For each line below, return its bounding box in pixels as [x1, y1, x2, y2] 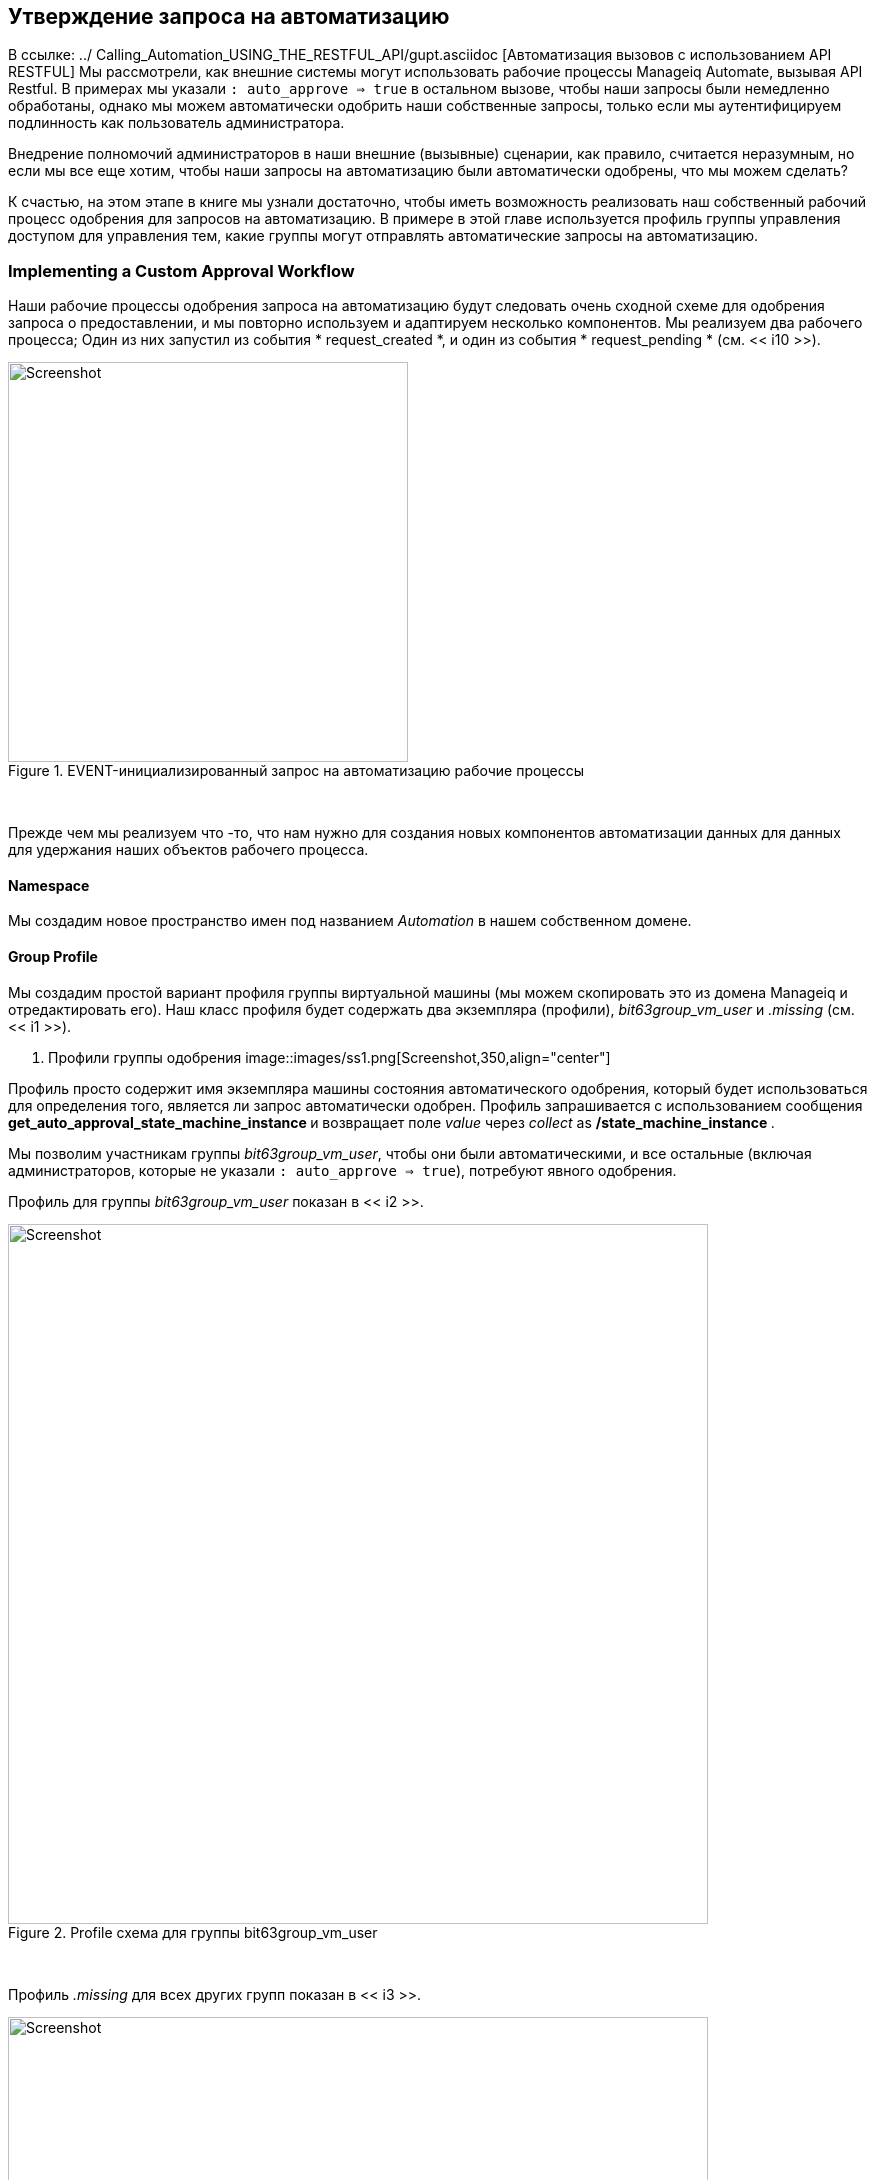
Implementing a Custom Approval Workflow [8, 260, 355, 281]
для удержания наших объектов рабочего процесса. [8, 841, 369, 859]
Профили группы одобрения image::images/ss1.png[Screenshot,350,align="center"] [48, 1048, 611, 1066]
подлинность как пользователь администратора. [8, 114, 345, 132]
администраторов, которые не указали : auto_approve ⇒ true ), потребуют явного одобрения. [8, 1161, 677, 1179]
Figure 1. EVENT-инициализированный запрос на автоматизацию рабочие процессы [8, 762, 585, 780]
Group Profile [8, 948, 98, 965]
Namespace [8, 876, 90, 894]
